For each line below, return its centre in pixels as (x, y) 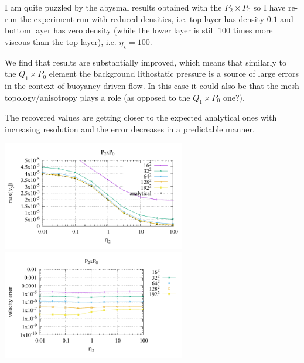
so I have (269, 7)
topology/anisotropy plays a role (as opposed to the (98, 97)
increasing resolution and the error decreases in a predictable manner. (130, 129)
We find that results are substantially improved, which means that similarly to (146, 62)
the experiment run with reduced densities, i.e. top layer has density (142, 18)
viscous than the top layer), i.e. (61, 41)
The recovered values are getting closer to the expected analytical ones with (141, 117)
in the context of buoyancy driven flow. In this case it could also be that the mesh (152, 85)
